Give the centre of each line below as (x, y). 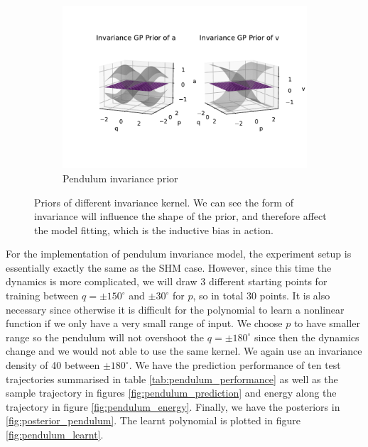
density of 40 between (53, 365)
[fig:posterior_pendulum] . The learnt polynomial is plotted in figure (153, 420)
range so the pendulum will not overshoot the (105, 337)
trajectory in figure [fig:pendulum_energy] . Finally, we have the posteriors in (173, 406)
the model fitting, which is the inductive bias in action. (154, 230)
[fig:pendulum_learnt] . (55, 435)
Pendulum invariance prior (120, 178)
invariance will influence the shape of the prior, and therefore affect (180, 216)
